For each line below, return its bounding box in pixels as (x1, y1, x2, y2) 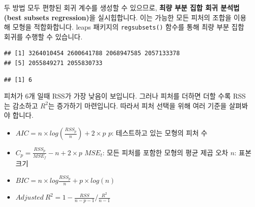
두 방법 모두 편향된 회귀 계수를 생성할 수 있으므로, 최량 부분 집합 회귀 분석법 (4, 2, 240, 12)
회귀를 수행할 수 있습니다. (4, 31, 83, 41)
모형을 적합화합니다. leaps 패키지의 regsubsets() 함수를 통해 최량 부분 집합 (12, 22, 244, 32)
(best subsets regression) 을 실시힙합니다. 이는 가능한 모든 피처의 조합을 (4, 12, 231, 22)
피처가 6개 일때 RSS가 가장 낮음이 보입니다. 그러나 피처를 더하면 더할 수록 (4, 91, 231, 101)
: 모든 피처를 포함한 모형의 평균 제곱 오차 (102, 147, 228, 157)
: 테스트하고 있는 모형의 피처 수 (112, 128, 207, 138)
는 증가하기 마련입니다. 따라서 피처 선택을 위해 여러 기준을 (48, 100, 227, 110)
